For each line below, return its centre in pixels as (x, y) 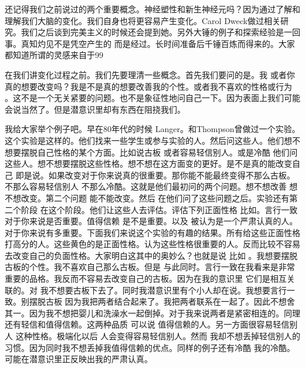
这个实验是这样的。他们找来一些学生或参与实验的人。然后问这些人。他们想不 (152, 140)
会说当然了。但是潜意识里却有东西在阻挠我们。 (95, 109)
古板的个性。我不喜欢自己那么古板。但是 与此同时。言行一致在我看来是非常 (150, 267)
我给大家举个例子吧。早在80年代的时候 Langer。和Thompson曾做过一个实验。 (152, 129)
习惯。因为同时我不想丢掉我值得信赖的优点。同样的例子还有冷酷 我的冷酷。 (150, 347)
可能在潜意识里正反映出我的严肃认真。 (79, 359)
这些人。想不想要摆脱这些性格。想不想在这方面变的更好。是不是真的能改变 (148, 163)
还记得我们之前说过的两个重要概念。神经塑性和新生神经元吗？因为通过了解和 (152, 9)
